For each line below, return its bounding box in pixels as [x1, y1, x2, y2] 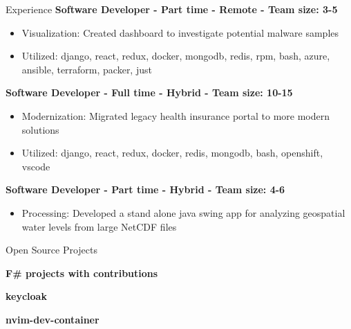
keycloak [6, 289, 47, 303]
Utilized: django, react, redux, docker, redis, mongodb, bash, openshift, [21, 145, 323, 160]
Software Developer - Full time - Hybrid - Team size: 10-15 [6, 85, 293, 100]
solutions [21, 122, 59, 136]
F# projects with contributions [6, 265, 158, 280]
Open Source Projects [6, 242, 97, 257]
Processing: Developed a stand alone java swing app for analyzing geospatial [21, 205, 345, 220]
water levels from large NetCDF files [21, 219, 177, 233]
